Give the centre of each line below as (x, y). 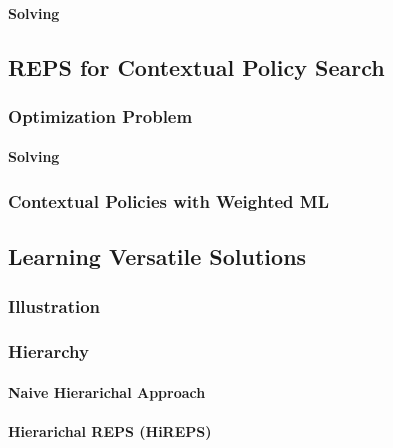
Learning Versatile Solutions (157, 256)
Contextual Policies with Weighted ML (169, 200)
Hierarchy (48, 351)
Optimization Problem (100, 115)
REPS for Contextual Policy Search (196, 66)
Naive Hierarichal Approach (107, 391)
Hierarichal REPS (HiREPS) (110, 431)
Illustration (54, 305)
